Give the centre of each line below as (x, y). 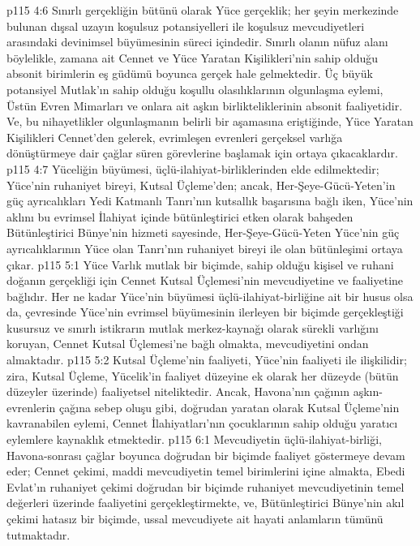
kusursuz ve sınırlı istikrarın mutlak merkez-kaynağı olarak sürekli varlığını (193, 327)
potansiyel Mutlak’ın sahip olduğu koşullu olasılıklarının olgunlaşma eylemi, (195, 89)
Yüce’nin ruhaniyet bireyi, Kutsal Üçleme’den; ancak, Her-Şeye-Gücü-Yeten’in (201, 185)
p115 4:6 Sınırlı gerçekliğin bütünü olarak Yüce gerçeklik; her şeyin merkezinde (203, 10)
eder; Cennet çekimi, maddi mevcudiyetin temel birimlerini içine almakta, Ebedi (206, 471)
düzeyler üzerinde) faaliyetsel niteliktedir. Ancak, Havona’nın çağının (178, 391)
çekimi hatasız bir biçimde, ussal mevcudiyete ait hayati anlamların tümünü (195, 518)
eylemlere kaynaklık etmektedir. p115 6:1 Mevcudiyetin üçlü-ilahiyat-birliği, (194, 439)
